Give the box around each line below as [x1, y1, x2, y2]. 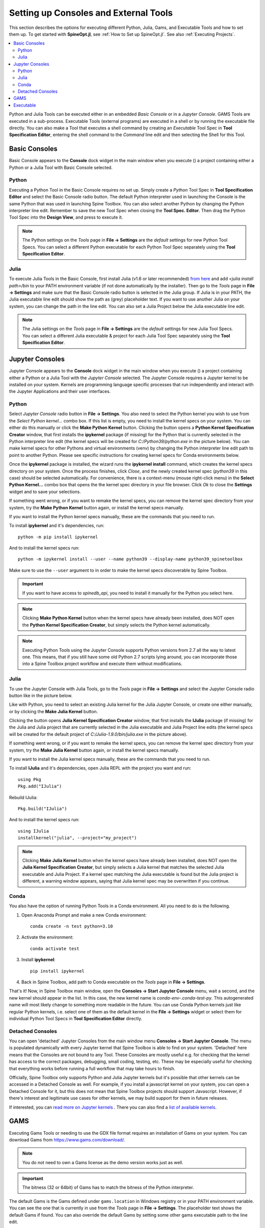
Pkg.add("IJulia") [18, 783, 62, 789]
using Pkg [18, 777, 41, 782]
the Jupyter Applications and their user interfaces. [9, 389, 111, 394]
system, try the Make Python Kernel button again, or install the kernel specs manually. [9, 504, 184, 510]
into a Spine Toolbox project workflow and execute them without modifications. [22, 661, 183, 667]
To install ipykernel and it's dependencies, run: [9, 523, 105, 529]
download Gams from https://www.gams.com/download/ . [9, 1137, 125, 1143]
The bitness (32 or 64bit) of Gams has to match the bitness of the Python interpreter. [22, 1184, 194, 1191]
